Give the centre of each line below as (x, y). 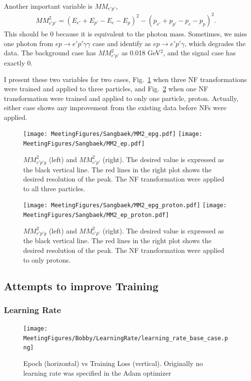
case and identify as (122, 43)
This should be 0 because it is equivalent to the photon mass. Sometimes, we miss (125, 33)
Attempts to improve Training (81, 286)
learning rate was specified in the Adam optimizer (97, 373)
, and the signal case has (199, 53)
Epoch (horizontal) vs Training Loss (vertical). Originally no (113, 363)
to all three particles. (54, 188)
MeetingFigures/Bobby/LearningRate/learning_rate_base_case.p (126, 338)
